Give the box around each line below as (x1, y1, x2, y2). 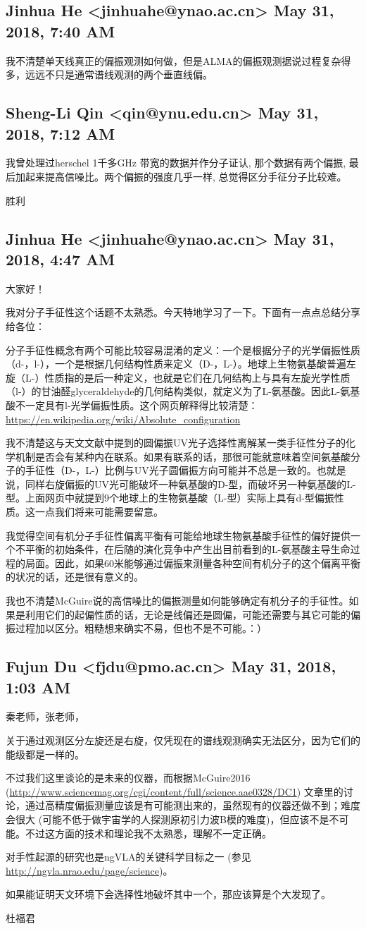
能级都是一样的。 (6, 746, 84, 761)
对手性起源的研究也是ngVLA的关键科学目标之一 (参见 (6, 849, 251, 864)
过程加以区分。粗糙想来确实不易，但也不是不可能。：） (15, 621, 267, 636)
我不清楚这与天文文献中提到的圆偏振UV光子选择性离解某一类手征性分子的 (6, 435, 346, 450)
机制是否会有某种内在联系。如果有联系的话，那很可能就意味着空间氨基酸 (15, 449, 351, 463)
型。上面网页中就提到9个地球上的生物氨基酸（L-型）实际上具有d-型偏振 (6, 490, 334, 505)
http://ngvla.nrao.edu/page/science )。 (6, 863, 173, 878)
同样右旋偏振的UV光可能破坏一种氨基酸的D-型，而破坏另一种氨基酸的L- (25, 476, 356, 491)
